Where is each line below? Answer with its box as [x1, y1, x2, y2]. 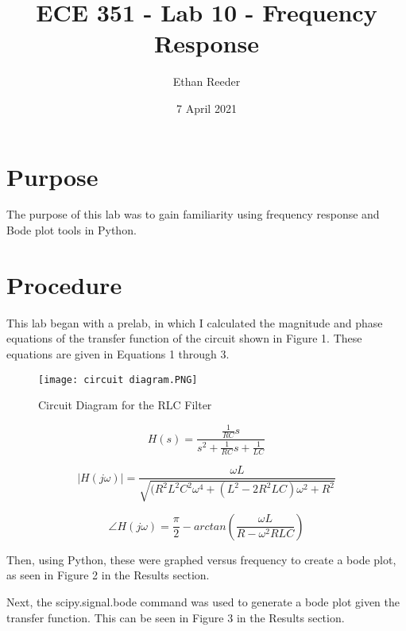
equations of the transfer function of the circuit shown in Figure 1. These [6, 330, 362, 346]
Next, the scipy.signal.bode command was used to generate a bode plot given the [6, 593, 400, 610]
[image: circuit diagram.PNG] [38, 374, 198, 385]
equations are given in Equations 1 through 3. [6, 345, 230, 362]
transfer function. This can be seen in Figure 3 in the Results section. [6, 609, 345, 625]
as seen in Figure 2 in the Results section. [6, 567, 210, 583]
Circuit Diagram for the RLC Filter [38, 397, 212, 413]
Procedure [6, 268, 122, 300]
